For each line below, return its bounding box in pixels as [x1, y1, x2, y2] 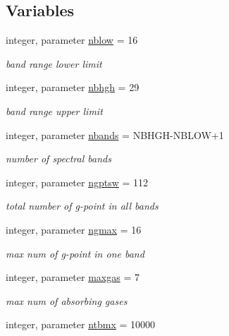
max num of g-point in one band [6, 246, 144, 260]
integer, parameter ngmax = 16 [6, 222, 142, 236]
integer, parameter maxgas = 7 [6, 270, 140, 284]
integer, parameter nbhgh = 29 [6, 80, 140, 95]
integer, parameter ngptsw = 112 [6, 174, 149, 189]
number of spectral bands [6, 151, 111, 166]
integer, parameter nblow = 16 [6, 32, 138, 47]
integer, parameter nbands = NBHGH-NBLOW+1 [6, 127, 224, 142]
